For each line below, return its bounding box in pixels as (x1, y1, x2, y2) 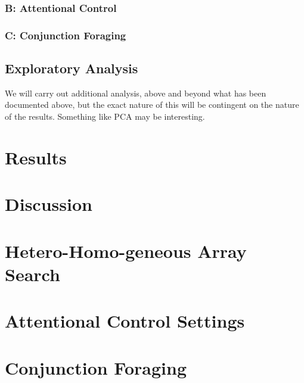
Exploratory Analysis (5, 59, 138, 77)
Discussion (5, 192, 92, 216)
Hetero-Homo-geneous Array (5, 238, 247, 263)
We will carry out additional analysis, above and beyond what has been (5, 86, 266, 99)
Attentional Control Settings (5, 309, 245, 333)
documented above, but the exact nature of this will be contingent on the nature (5, 98, 299, 111)
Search (5, 261, 60, 286)
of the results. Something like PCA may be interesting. (5, 110, 205, 123)
